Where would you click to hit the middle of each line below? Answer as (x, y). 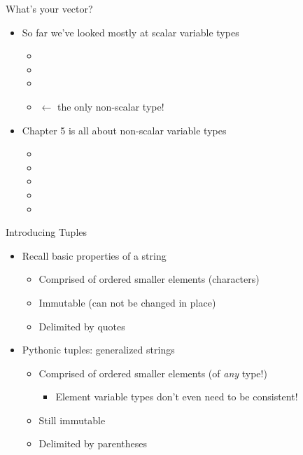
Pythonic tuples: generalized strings (98, 350)
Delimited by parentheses (93, 443)
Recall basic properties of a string (94, 255)
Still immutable (72, 420)
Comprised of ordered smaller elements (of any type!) (153, 373)
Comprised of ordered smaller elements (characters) (149, 279)
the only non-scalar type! (111, 106)
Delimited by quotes (82, 326)
